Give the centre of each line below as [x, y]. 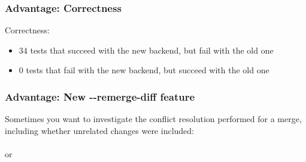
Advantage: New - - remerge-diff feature [100, 96]
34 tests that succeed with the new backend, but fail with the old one [146, 50]
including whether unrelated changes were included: [99, 130]
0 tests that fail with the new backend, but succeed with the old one [144, 70]
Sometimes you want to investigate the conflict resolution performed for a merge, [153, 119]
